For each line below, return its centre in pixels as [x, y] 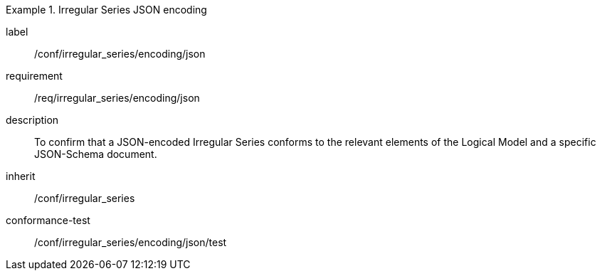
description [32, 120]
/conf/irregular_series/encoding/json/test [131, 242]
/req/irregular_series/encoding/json [117, 98]
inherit [21, 176]
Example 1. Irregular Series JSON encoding [106, 10]
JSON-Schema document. [96, 154]
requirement [34, 76]
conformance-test [48, 220]
